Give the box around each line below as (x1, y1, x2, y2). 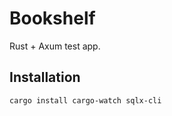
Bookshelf (9, 7, 96, 30)
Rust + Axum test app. (9, 40, 101, 52)
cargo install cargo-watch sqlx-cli (9, 95, 162, 106)
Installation (9, 69, 81, 86)
